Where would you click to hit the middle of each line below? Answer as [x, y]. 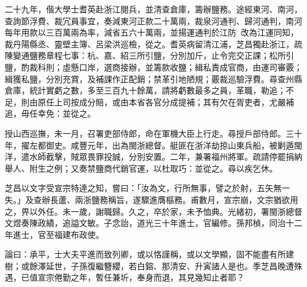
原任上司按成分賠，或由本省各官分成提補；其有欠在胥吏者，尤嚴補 [166, 101]
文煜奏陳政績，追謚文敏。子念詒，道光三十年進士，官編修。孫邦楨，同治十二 [153, 223]
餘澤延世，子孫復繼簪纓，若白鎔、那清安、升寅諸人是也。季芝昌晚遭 [161, 265]
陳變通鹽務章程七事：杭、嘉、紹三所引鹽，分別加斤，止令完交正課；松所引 [149, 55]
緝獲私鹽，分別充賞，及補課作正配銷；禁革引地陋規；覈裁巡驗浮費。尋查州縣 [153, 78]
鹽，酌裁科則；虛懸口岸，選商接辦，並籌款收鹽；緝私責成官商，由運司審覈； [153, 67]
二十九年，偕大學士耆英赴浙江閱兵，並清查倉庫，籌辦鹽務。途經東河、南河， [153, 9]
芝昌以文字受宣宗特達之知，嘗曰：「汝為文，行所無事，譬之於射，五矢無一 [147, 188]
